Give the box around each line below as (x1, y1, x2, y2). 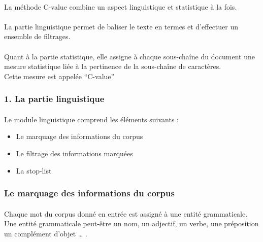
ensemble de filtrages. (4, 31, 71, 42)
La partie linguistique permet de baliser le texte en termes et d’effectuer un (4, 21, 239, 31)
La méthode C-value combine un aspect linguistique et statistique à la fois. (4, 1, 237, 12)
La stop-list (16, 165, 52, 176)
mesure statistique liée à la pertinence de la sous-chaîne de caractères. (4, 61, 221, 72)
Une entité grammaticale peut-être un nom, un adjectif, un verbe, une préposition (4, 218, 259, 229)
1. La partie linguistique (4, 92, 105, 105)
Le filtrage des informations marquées (16, 148, 133, 158)
